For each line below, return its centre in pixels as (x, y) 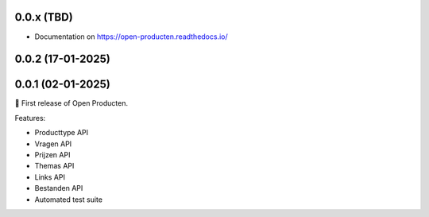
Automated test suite (69, 200)
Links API (50, 177)
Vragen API (53, 144)
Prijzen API (52, 155)
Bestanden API (59, 188)
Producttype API (62, 133)
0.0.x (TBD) (44, 17)
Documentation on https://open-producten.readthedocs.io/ (131, 37)
